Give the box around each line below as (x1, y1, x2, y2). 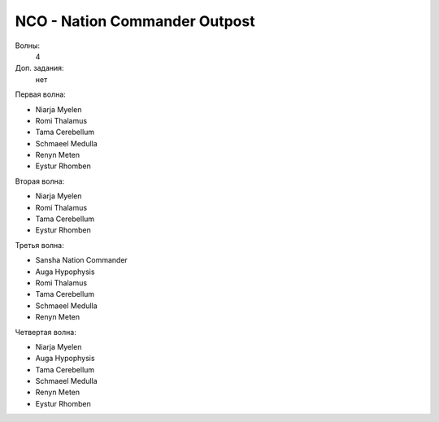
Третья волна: (15, 240, 64, 250)
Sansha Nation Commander (35, 255, 128, 265)
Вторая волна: (15, 176, 65, 186)
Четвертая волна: (15, 327, 76, 337)
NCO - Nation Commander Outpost (15, 12, 255, 30)
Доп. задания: (15, 63, 64, 73)
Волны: (15, 41, 41, 50)
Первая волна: (15, 89, 67, 99)
